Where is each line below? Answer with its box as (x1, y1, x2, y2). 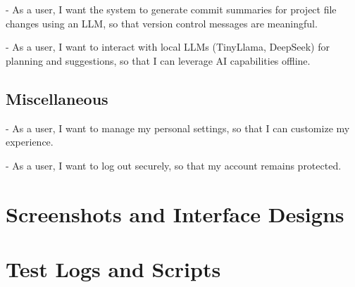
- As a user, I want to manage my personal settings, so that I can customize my (6, 120, 350, 135)
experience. (6, 134, 54, 149)
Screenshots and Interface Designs (6, 199, 344, 228)
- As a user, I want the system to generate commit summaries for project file (6, 2, 337, 16)
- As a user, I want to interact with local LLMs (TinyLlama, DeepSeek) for (6, 39, 330, 54)
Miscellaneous (6, 87, 108, 109)
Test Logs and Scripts (6, 254, 221, 283)
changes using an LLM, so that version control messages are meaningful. (6, 15, 318, 30)
